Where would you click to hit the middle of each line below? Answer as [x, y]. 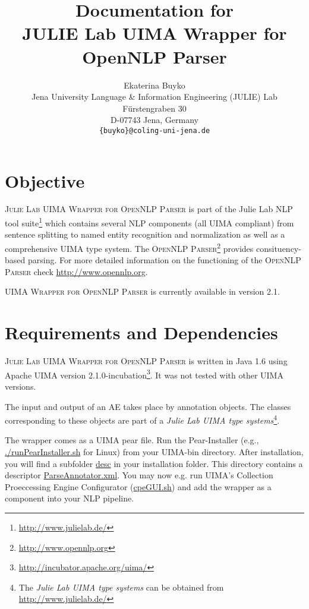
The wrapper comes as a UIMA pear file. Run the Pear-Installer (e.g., [132, 440]
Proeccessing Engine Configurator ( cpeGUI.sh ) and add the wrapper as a [138, 486]
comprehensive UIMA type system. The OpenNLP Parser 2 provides [129, 247]
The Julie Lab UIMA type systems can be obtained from [121, 587]
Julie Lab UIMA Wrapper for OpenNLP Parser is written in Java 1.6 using [146, 361]
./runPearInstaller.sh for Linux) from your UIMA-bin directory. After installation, [154, 451]
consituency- [279, 248]
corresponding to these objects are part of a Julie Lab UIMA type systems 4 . [142, 419]
